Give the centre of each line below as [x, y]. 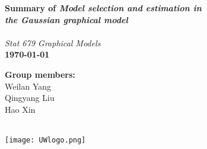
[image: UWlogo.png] [46, 140]
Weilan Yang [28, 86]
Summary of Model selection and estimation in [103, 8]
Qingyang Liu [30, 98]
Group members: [40, 74]
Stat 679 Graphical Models [53, 42]
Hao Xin [20, 109]
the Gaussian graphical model [67, 19]
